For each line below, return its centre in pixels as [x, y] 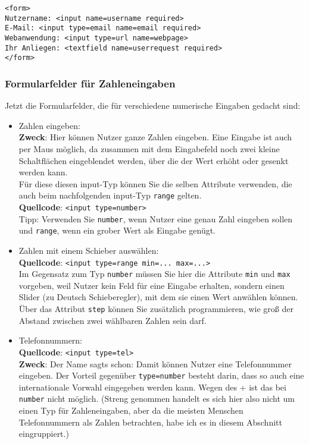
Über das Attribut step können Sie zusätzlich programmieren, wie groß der [156, 309]
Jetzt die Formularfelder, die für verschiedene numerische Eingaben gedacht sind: [153, 106]
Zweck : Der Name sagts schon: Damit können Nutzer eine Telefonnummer [155, 363]
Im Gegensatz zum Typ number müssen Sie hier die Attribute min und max [154, 274]
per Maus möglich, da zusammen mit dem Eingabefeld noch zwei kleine [149, 148]
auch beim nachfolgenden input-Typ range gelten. [110, 195]
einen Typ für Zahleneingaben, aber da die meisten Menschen [131, 410]
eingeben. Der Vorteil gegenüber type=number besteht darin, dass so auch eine [161, 375]
